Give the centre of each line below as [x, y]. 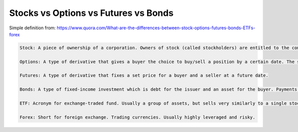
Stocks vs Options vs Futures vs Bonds [91, 13]
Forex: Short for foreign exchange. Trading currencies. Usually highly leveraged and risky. [138, 117]
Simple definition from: [33, 28]
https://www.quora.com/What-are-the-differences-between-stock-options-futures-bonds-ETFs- [156, 28]
